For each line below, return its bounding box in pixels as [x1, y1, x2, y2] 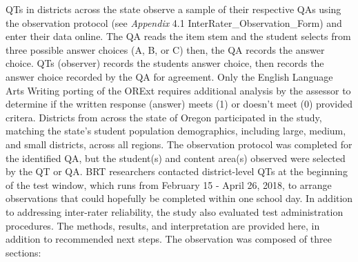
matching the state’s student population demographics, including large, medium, [6, 123, 346, 138]
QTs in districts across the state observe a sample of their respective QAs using [6, 2, 341, 16]
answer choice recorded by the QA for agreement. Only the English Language [6, 69, 333, 83]
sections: [6, 245, 41, 259]
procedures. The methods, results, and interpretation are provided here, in [6, 218, 320, 232]
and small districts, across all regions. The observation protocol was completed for [6, 137, 352, 151]
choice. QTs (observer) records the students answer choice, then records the [6, 56, 324, 70]
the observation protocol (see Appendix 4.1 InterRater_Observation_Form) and [6, 15, 342, 30]
